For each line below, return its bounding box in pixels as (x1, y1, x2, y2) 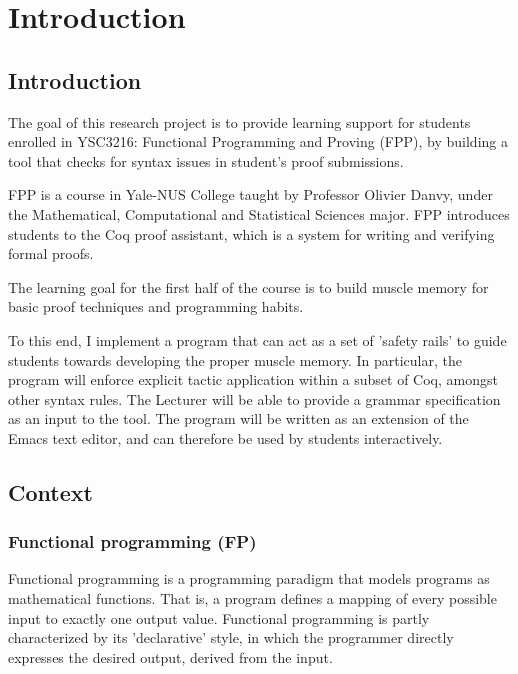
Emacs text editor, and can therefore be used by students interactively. (8, 427, 443, 448)
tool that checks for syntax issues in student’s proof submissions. (8, 150, 404, 171)
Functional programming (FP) (8, 529, 257, 554)
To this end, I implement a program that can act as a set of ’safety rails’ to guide (8, 329, 507, 350)
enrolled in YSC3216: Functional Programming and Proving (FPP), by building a (8, 131, 508, 152)
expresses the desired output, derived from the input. (8, 646, 333, 667)
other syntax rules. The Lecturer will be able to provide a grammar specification (8, 388, 501, 409)
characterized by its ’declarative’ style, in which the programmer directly (8, 627, 454, 648)
